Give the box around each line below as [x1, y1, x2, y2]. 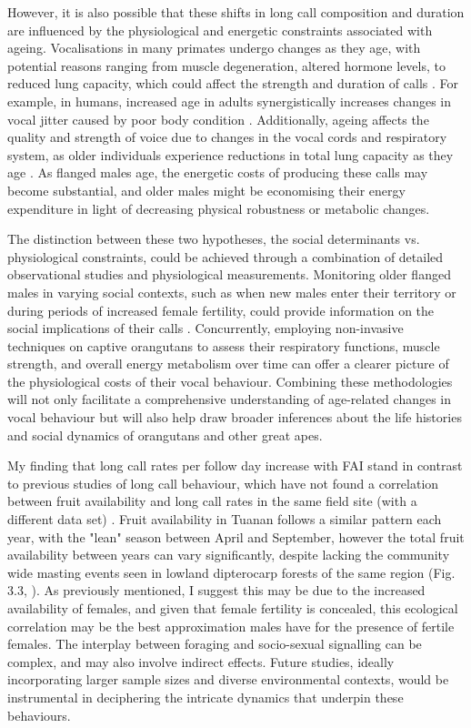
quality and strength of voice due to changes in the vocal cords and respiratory [7, 127, 447, 147]
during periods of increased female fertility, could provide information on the [7, 300, 435, 319]
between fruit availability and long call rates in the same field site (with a [7, 491, 417, 511]
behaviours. [7, 705, 71, 724]
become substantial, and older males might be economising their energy [7, 180, 406, 199]
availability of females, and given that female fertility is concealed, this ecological [7, 599, 458, 617]
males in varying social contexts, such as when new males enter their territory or [7, 282, 456, 301]
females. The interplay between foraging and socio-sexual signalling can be [7, 634, 422, 653]
